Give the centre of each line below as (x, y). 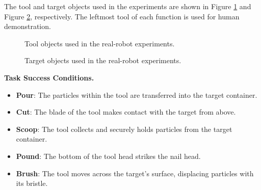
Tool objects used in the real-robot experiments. (100, 43)
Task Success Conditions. (49, 77)
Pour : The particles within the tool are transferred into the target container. (137, 94)
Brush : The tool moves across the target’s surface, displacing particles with (135, 173)
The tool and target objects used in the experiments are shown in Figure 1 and (128, 6)
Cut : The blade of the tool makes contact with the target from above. (126, 112)
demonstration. (28, 26)
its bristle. (32, 183)
